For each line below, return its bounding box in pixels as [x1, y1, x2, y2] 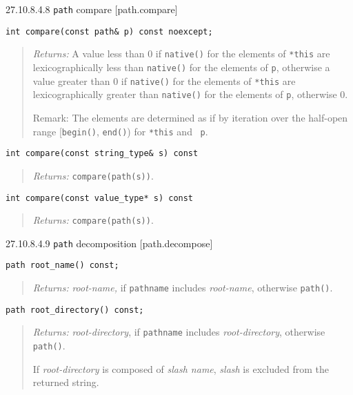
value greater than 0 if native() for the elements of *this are [32, 73, 296, 88]
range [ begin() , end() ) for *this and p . [32, 124, 208, 138]
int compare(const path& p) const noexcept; [6, 26, 213, 37]
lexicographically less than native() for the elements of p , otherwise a [32, 59, 330, 74]
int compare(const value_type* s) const [6, 193, 194, 203]
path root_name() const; [6, 260, 119, 271]
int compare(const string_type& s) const [6, 148, 199, 159]
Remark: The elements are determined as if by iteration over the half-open [32, 110, 348, 124]
